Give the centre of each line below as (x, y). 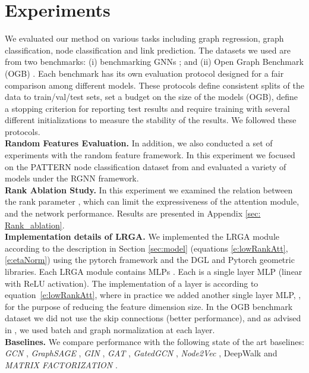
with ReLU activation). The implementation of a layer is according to (132, 283)
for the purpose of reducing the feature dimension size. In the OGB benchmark (149, 306)
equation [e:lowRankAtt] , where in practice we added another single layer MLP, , (153, 295)
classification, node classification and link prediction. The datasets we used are (148, 50)
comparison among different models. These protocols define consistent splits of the (154, 85)
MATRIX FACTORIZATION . (61, 364)
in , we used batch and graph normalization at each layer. (110, 329)
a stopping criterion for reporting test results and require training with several (147, 108)
